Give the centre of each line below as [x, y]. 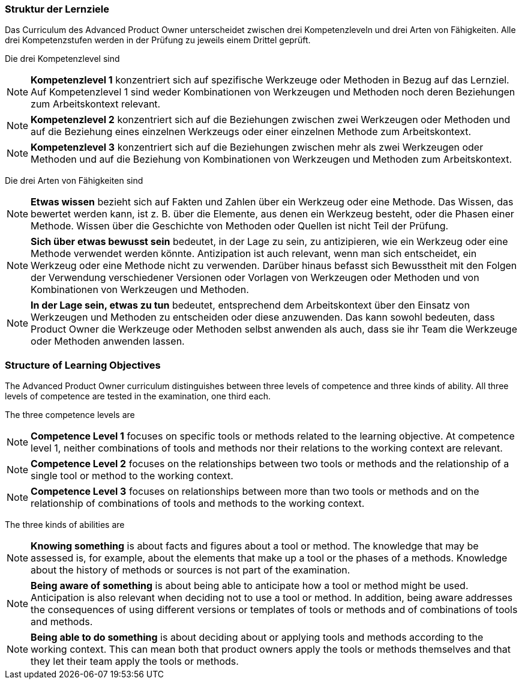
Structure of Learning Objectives [83, 365]
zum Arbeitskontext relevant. [96, 104]
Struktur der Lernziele [57, 9]
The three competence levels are [70, 415]
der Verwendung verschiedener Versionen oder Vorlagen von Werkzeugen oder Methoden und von [255, 278]
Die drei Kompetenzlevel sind [62, 59]
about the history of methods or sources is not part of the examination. [190, 570]
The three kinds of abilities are [65, 525]
